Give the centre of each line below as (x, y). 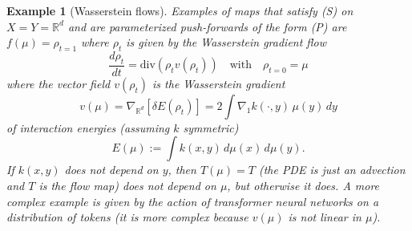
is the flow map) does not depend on (127, 185)
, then (182, 170)
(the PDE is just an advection (332, 170)
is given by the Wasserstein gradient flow (226, 42)
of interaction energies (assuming (88, 127)
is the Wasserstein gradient (219, 83)
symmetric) (211, 127)
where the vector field (59, 83)
